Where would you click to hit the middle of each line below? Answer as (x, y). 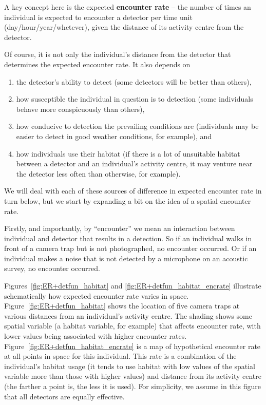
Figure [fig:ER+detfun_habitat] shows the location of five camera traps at (122, 306)
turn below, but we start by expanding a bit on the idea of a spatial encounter (128, 200)
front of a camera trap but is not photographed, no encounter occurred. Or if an (130, 248)
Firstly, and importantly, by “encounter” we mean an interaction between (120, 228)
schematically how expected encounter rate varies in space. (97, 295)
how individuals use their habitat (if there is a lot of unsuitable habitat (128, 153)
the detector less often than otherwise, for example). (98, 173)
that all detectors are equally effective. (64, 396)
